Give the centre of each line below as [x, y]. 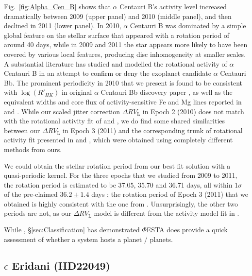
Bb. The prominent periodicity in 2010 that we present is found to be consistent [123, 82]
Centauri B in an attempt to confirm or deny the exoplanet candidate [108, 73]
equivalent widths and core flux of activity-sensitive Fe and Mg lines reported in [123, 101]
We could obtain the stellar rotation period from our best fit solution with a [117, 165]
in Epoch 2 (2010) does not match [193, 111]
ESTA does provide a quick [187, 230]
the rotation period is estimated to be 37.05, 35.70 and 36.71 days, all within [118, 184]
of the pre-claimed [31, 194]
